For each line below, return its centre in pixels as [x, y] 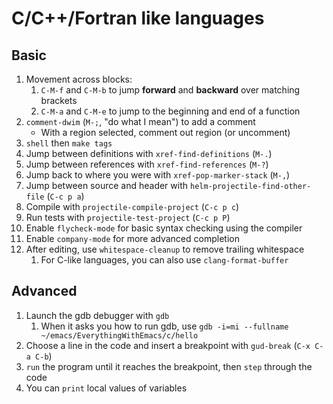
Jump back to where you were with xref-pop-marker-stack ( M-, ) [158, 175]
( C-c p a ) [65, 196]
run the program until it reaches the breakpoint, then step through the [169, 366]
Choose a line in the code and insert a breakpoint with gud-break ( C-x [168, 345]
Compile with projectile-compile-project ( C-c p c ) [132, 206]
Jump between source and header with [107, 185]
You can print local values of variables [106, 388]
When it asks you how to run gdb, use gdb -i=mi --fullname [164, 326]
